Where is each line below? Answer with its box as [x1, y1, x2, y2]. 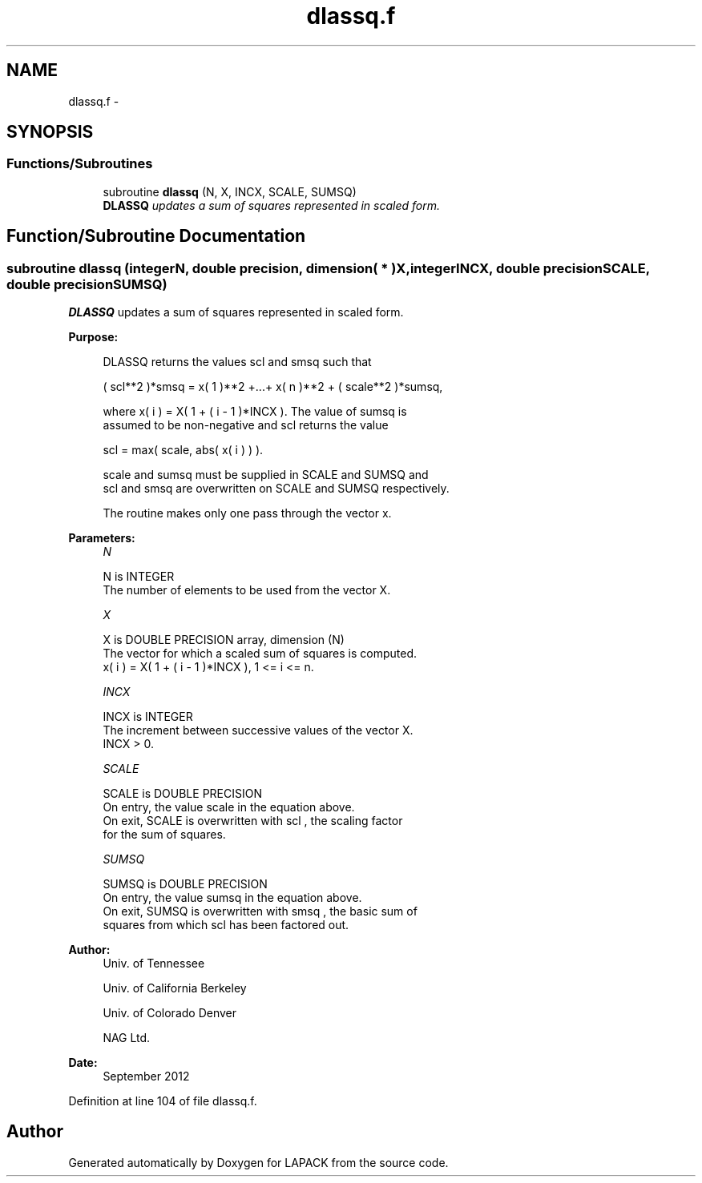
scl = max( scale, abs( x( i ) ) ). [103, 443, 264, 457]
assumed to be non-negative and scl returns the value [103, 418, 389, 433]
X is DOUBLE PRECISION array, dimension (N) [103, 633, 345, 647]
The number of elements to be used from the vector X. [103, 583, 391, 598]
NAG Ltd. [103, 1031, 151, 1045]
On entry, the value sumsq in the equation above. [103, 891, 362, 905]
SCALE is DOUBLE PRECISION [103, 787, 262, 801]
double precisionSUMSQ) [6, 276, 167, 292]
